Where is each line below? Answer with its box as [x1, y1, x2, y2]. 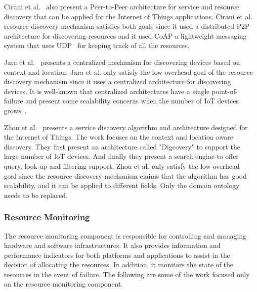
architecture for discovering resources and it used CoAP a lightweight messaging [4, 30, 247, 41]
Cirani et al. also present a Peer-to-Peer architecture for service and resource [4, 1, 240, 11]
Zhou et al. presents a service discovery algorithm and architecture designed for [4, 122, 248, 132]
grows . [4, 105, 27, 115]
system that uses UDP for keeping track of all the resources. [4, 40, 190, 50]
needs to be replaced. [4, 190, 68, 200]
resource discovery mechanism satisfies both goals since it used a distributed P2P [4, 21, 250, 31]
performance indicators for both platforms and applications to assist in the [4, 249, 230, 260]
